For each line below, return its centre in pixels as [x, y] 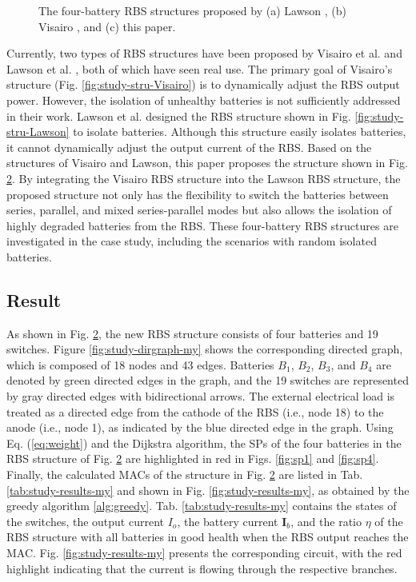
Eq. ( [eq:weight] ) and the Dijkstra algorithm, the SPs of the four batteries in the [204, 442]
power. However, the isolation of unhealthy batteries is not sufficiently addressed [204, 100]
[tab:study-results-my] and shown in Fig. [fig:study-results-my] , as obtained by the [208, 490]
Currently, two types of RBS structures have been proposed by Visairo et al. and [204, 53]
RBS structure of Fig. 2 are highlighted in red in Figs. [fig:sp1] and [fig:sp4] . [193, 458]
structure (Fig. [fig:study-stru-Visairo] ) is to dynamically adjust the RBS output [203, 84]
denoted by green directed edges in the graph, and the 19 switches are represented [208, 380]
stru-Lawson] [38, 132]
